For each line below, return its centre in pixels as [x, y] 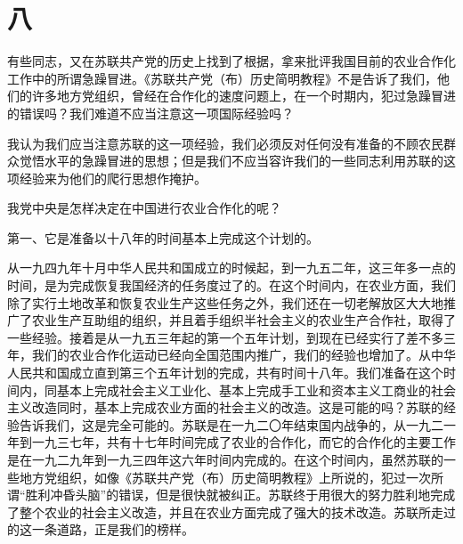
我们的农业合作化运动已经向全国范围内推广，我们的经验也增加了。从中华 [244, 355]
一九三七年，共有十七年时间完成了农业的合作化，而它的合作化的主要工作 [244, 442]
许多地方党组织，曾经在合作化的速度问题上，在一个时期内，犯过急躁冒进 [244, 96]
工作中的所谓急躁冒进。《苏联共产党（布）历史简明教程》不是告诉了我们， [222, 78]
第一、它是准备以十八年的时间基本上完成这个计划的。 [163, 237]
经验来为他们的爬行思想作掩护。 [113, 178]
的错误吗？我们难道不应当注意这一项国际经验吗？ [150, 113]
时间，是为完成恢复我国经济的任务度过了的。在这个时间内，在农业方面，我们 [231, 285]
